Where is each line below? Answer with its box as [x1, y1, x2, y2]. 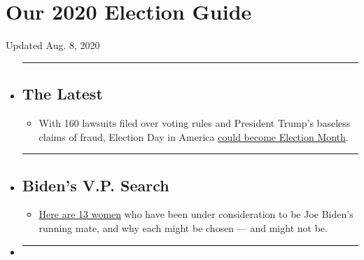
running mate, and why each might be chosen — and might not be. [38, 220, 328, 235]
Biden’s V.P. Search [22, 174, 169, 196]
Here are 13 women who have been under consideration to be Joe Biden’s [38, 207, 353, 221]
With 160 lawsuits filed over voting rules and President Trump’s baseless [38, 115, 351, 130]
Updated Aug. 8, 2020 [6, 38, 100, 53]
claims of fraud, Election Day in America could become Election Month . [38, 129, 349, 144]
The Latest [22, 83, 103, 104]
